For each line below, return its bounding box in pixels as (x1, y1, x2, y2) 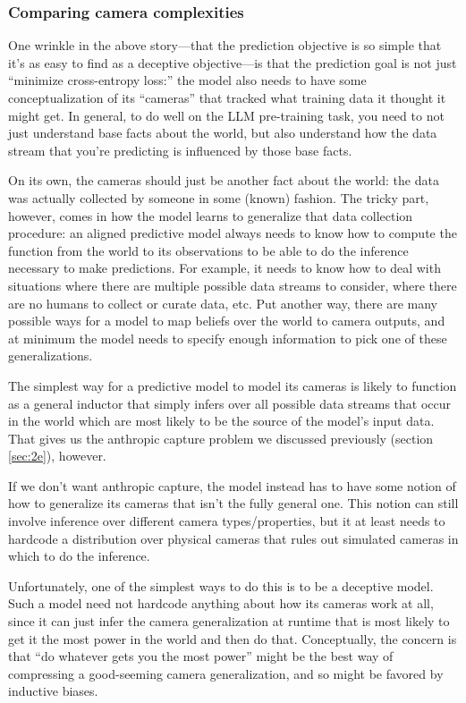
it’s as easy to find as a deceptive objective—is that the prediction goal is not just (8, 53, 457, 72)
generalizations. (8, 346, 93, 365)
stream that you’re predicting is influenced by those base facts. (8, 140, 352, 159)
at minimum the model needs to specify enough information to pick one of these (8, 328, 447, 347)
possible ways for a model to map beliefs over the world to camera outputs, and (8, 311, 445, 330)
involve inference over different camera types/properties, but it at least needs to (8, 512, 445, 530)
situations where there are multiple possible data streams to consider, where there (8, 275, 457, 294)
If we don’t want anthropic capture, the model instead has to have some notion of (8, 476, 456, 495)
